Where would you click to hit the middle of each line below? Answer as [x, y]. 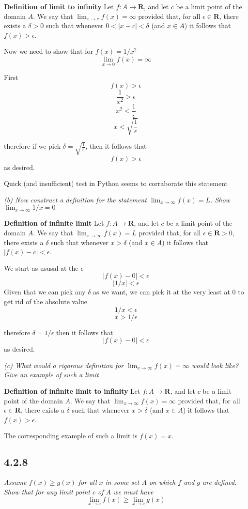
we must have [133, 491]
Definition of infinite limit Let [54, 223]
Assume [15, 482]
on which [162, 482]
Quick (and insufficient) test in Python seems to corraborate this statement [116, 183]
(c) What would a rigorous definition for [64, 365]
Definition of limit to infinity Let [59, 6]
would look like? [215, 365]
